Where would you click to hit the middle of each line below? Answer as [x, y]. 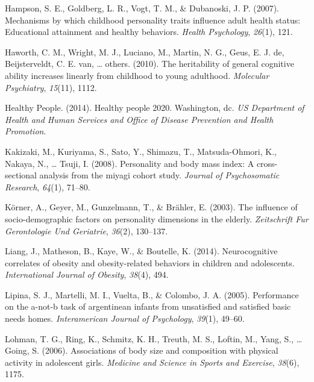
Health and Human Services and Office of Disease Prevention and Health [139, 119]
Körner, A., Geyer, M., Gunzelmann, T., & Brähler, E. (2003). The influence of [151, 207]
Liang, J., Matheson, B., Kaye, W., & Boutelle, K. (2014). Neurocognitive [141, 251]
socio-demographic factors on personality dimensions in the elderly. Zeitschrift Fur [157, 218]
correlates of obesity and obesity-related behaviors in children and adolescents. [150, 262]
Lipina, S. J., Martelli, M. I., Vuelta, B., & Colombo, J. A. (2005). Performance [152, 294]
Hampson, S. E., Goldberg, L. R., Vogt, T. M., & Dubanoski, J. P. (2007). [142, 8]
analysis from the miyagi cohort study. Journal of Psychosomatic [159, 175]
